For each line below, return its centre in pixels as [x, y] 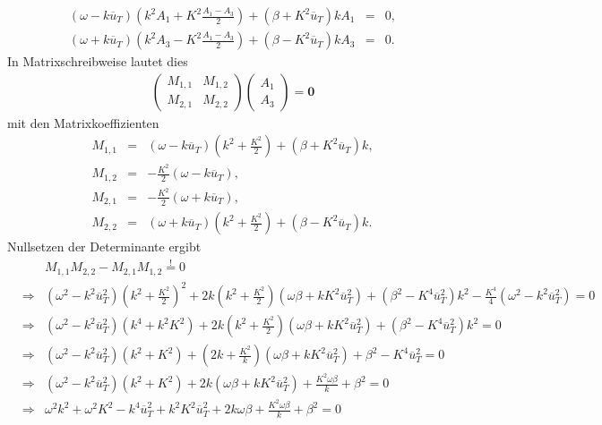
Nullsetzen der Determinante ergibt [104, 246]
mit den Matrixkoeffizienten [83, 122]
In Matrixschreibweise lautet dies [98, 61]
